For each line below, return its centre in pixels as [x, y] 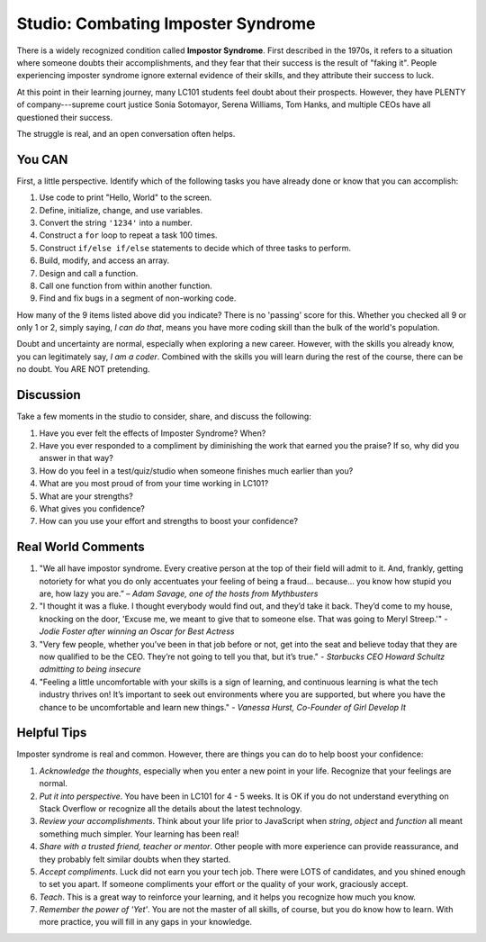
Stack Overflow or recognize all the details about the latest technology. [171, 808]
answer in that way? [76, 458]
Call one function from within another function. [126, 285]
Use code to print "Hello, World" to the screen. [126, 197]
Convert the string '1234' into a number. [116, 222]
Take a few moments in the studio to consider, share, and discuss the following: [164, 417]
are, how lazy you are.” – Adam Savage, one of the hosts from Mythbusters [179, 593]
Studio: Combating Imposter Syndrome [166, 23]
